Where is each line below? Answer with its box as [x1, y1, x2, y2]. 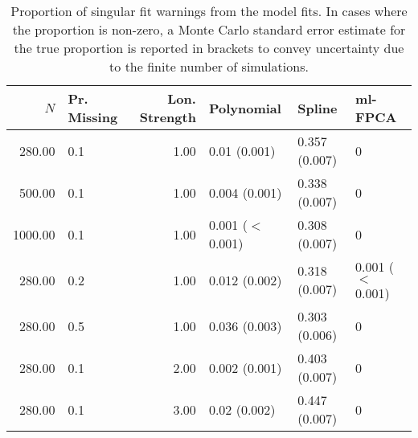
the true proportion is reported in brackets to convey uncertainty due [14, 39, 404, 57]
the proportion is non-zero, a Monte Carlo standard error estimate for [12, 20, 406, 39]
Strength [139, 108, 196, 126]
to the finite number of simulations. [109, 57, 309, 76]
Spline [297, 98, 338, 117]
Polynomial [208, 98, 281, 117]
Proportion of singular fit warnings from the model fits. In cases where [10, 2, 408, 20]
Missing [68, 108, 118, 126]
